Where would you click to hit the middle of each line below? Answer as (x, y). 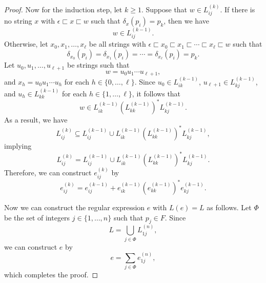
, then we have (186, 21)
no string (18, 21)
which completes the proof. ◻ (51, 275)
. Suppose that (164, 9)
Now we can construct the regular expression (75, 207)
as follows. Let (229, 207)
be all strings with (117, 44)
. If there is (238, 9)
